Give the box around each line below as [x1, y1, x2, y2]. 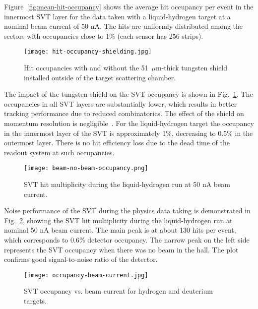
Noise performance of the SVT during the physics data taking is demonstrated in [4, 205, 251, 216]
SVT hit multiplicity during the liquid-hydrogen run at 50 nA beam [24, 179, 230, 189]
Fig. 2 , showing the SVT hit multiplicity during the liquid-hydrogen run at [4, 215, 233, 225]
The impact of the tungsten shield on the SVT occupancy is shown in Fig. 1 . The [4, 89, 253, 99]
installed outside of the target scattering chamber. [24, 72, 176, 82]
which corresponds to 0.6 [4, 235, 79, 245]
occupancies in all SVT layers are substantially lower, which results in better [4, 98, 237, 109]
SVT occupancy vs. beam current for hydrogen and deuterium [24, 286, 213, 296]
